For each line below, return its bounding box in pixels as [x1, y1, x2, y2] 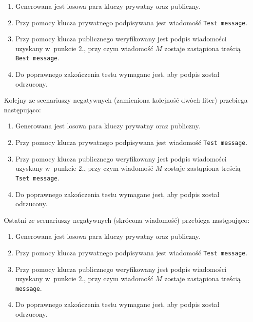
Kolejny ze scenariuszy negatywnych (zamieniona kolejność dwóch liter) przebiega [4, 95, 248, 105]
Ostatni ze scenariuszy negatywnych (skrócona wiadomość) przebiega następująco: [4, 215, 250, 225]
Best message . [15, 53, 59, 63]
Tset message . [15, 172, 59, 182]
